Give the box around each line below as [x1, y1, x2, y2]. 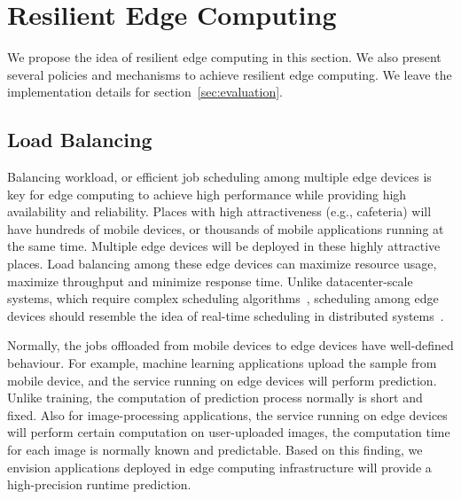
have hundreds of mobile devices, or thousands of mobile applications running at [7, 219, 444, 238]
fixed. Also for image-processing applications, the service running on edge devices [7, 405, 448, 424]
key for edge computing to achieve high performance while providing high [7, 184, 407, 203]
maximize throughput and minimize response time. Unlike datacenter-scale [7, 271, 413, 290]
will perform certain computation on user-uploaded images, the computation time [7, 423, 450, 441]
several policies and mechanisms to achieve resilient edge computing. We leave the [7, 65, 452, 83]
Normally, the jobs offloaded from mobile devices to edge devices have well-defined [7, 336, 454, 355]
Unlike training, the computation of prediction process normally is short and [7, 388, 423, 407]
